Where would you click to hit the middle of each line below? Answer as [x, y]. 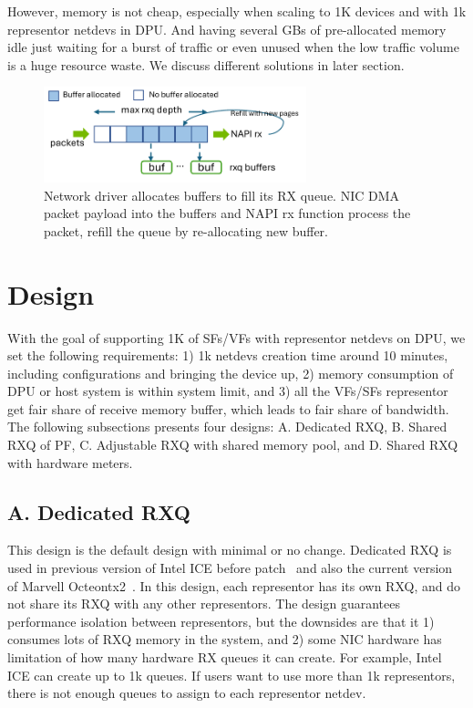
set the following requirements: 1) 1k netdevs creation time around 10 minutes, [228, 355]
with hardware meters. [70, 462]
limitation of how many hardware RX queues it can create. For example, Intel [225, 657]
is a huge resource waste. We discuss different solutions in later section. [206, 64]
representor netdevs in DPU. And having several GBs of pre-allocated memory [227, 29]
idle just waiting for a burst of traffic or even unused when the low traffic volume [233, 47]
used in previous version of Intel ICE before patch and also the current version [230, 568]
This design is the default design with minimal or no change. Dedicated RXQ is [230, 550]
